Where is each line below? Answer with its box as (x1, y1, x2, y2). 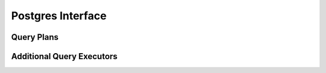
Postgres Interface (11, 9, 107, 22)
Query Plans (11, 32, 59, 42)
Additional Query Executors (11, 51, 118, 62)
